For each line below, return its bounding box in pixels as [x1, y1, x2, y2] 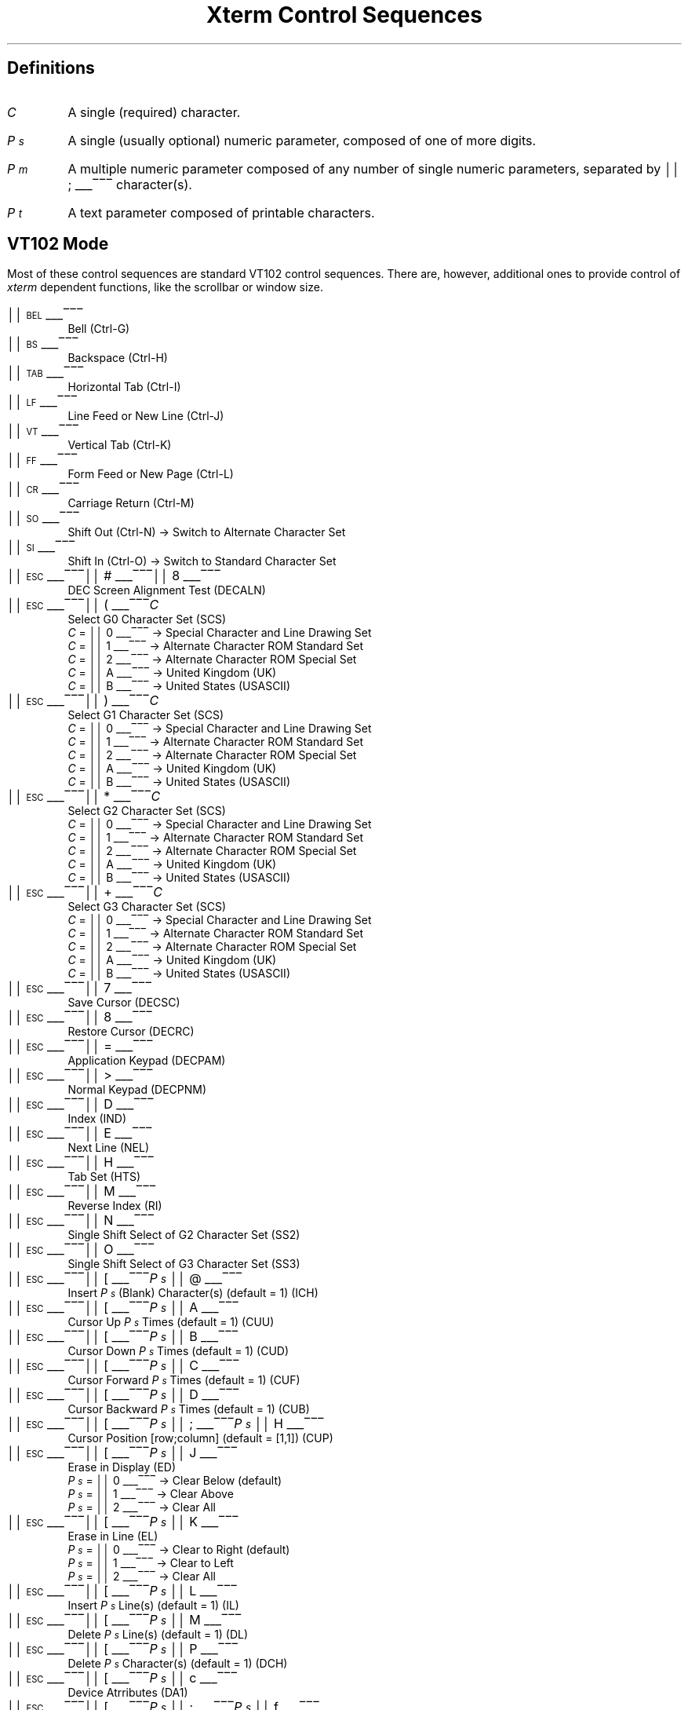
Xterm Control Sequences [206, 2, 482, 28]
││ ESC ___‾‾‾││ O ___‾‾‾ [7, 1241, 155, 1258]
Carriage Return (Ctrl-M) [67, 496, 195, 510]
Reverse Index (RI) [67, 1199, 162, 1213]
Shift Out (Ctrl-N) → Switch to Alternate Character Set [67, 525, 346, 539]
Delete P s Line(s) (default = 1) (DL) [67, 1628, 249, 1642]
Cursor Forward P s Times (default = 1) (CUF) [67, 1373, 300, 1387]
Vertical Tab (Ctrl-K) [67, 438, 172, 452]
